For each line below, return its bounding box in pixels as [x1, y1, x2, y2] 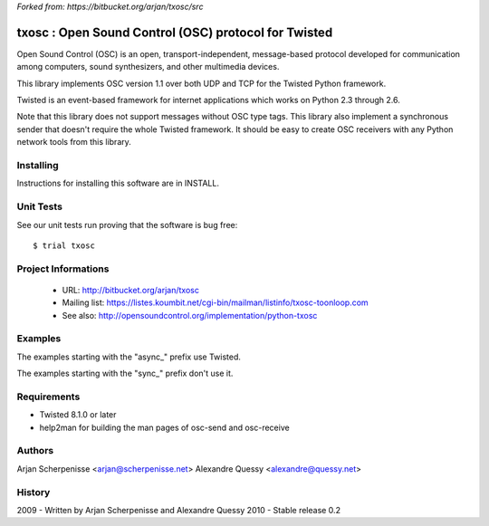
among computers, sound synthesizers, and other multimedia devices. [16, 62, 280, 72]
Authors [16, 445, 54, 457]
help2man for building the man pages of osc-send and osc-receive [39, 422, 290, 433]
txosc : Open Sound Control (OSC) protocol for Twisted [16, 24, 333, 40]
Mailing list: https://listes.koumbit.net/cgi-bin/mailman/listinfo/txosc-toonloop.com [62, 297, 369, 308]
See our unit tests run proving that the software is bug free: [16, 219, 238, 230]
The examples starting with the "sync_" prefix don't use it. [16, 368, 234, 379]
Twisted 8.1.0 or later [39, 409, 117, 420]
